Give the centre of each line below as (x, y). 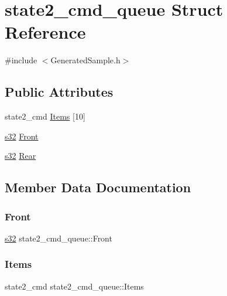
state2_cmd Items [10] (45, 116)
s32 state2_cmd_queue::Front (59, 238)
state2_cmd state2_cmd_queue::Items (74, 286)
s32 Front (22, 136)
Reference (45, 32)
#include (21, 60)
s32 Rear (20, 156)
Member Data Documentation (98, 187)
